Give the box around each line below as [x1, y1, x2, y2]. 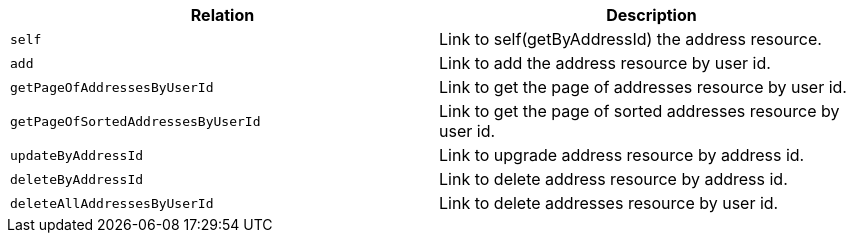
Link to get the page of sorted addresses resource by [439, 101, 840, 121]
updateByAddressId [10, 147, 144, 163]
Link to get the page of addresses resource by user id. [439, 77, 847, 97]
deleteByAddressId [10, 171, 144, 187]
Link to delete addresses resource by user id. [439, 193, 779, 213]
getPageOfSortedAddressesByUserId [10, 113, 261, 129]
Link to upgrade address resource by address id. [439, 145, 805, 165]
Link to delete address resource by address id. [439, 169, 788, 189]
